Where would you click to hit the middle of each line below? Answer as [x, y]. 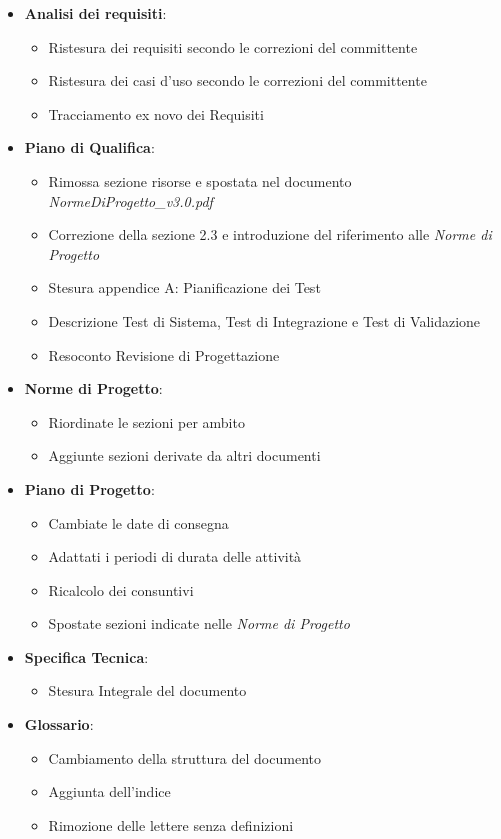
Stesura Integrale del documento [147, 690]
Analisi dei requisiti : [95, 13]
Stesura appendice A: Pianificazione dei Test [184, 287]
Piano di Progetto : [89, 488]
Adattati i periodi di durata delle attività [175, 556]
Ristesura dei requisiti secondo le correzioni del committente [233, 46]
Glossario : [59, 724]
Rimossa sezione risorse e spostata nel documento [200, 180]
